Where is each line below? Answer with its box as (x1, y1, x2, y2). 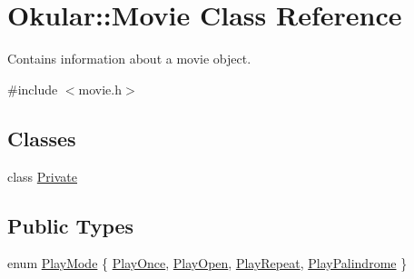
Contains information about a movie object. (7, 49, 251, 68)
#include (7, 79, 58, 98)
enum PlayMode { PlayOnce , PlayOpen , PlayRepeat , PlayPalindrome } (7, 254, 408, 273)
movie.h (78, 79, 123, 98)
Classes (7, 124, 76, 152)
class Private (7, 166, 77, 185)
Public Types (7, 211, 134, 239)
